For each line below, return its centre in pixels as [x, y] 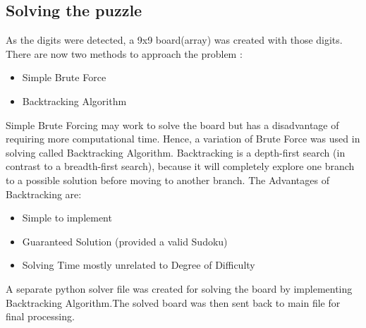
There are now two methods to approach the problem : [124, 53]
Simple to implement [67, 218]
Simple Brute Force [64, 77]
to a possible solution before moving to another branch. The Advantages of [167, 180]
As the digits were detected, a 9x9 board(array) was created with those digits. [174, 40]
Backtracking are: [44, 194]
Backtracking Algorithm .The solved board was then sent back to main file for [173, 302]
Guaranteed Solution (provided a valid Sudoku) [125, 241]
